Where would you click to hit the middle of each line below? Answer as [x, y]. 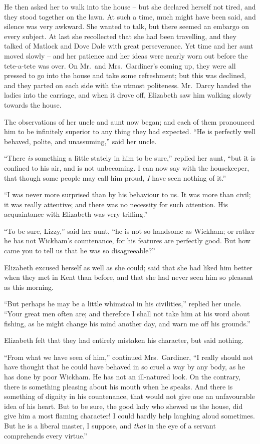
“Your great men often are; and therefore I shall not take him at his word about [127, 314]
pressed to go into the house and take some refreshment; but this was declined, [125, 75]
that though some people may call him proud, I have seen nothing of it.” [115, 177]
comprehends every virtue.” [46, 435]
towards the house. [33, 104]
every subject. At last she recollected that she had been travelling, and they [120, 36]
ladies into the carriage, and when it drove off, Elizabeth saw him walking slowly [128, 95]
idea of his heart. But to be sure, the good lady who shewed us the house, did [123, 406]
